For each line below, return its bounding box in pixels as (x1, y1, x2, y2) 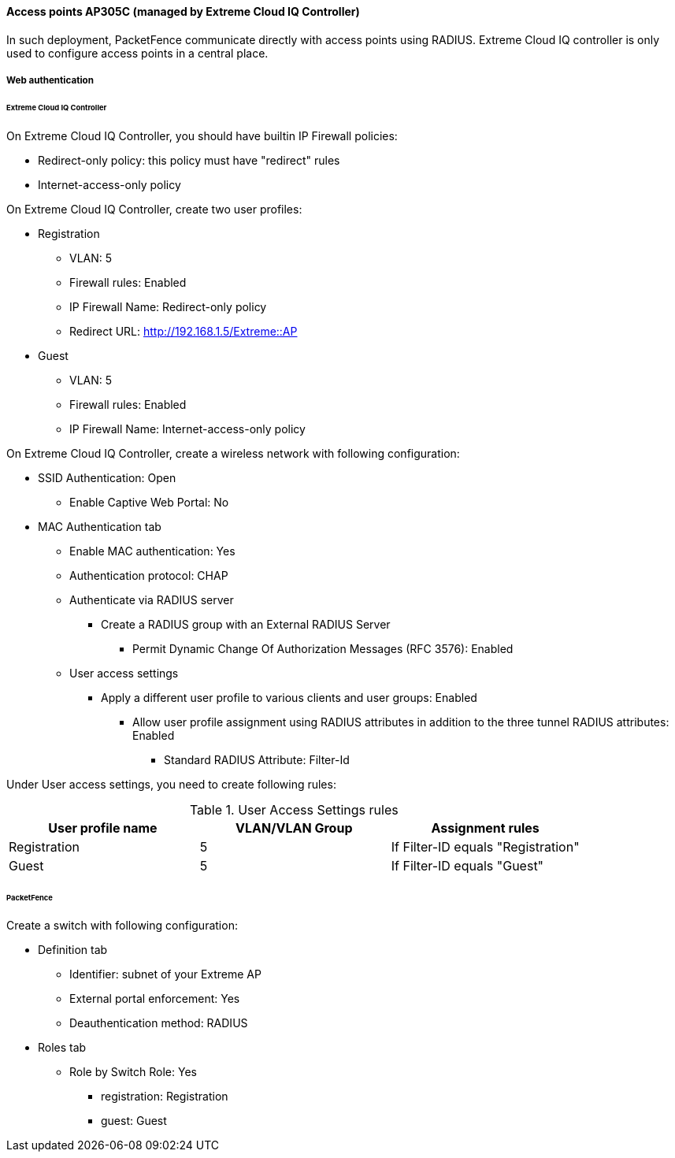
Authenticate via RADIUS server (69, 592, 234, 607)
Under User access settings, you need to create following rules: (6, 777, 336, 791)
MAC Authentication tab (38, 519, 161, 533)
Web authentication (6, 75, 94, 86)
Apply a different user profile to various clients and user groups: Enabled (101, 690, 477, 704)
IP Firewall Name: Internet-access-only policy (69, 421, 306, 436)
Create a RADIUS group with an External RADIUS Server (101, 617, 391, 631)
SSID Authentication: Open (38, 470, 176, 484)
